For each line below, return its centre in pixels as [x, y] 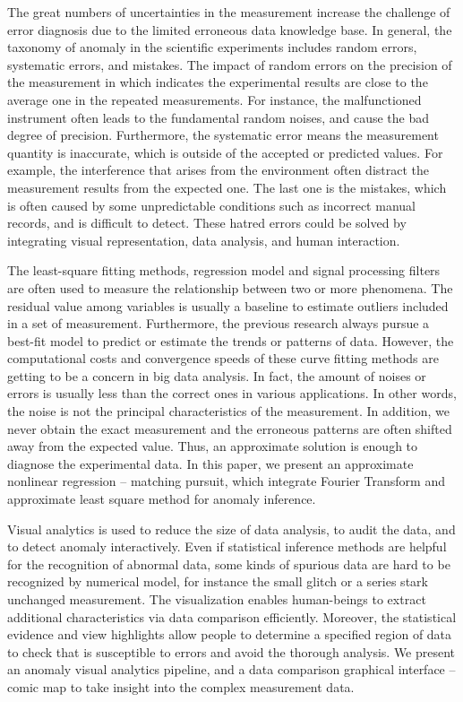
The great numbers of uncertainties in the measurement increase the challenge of [229, 12]
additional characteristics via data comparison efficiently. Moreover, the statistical [232, 616]
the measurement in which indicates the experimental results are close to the [218, 82]
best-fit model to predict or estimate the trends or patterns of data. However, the [231, 340]
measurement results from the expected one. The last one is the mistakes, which [227, 187]
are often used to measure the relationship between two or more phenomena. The [230, 287]
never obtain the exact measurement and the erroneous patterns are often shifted [230, 428]
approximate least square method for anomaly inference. [162, 499]
